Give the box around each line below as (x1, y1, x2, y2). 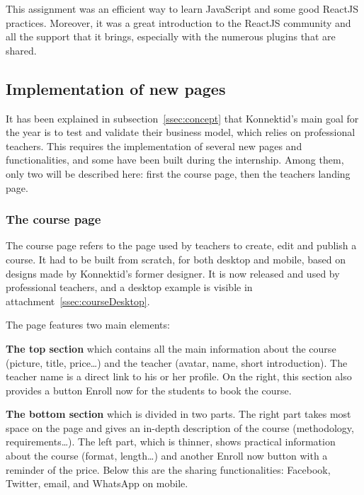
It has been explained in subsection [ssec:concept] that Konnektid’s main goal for (6, 110, 359, 125)
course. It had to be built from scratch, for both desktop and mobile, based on (6, 251, 346, 266)
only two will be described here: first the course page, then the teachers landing (6, 166, 351, 181)
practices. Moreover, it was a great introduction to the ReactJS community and (6, 15, 351, 30)
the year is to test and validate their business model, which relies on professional (6, 125, 356, 140)
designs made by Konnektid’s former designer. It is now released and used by (6, 266, 340, 280)
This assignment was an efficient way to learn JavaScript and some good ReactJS (6, 1, 358, 16)
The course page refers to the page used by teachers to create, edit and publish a (6, 238, 357, 253)
